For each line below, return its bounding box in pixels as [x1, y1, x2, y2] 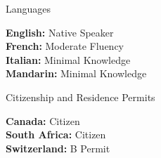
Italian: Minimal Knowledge [6, 52, 131, 67]
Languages [6, 1, 51, 15]
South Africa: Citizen [6, 127, 106, 142]
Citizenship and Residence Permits [6, 89, 155, 104]
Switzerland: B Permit [6, 140, 110, 155]
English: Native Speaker [6, 25, 114, 39]
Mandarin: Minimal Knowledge [6, 66, 147, 81]
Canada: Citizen [6, 113, 80, 128]
